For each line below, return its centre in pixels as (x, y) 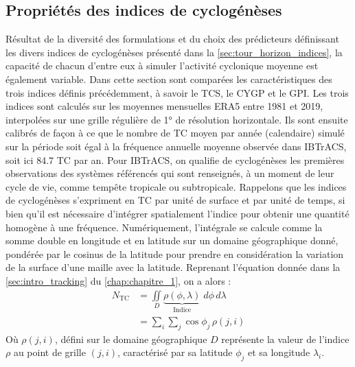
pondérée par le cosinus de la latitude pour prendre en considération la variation (175, 253)
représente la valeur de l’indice (285, 339)
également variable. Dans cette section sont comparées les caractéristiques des (169, 79)
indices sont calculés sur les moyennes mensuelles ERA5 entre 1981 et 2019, (164, 106)
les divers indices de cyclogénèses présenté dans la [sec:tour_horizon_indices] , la (174, 52)
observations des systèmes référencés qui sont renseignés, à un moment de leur (170, 173)
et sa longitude (279, 352)
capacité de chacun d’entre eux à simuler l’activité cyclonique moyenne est (162, 66)
